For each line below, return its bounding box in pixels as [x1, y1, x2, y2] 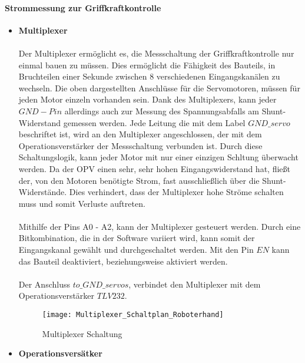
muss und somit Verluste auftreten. [18, 197, 145, 209]
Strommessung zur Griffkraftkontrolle [5, 1, 161, 14]
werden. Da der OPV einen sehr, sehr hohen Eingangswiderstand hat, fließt [18, 162, 290, 174]
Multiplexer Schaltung [42, 327, 122, 339]
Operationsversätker [18, 347, 102, 359]
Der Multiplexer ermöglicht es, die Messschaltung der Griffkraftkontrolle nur [18, 47, 294, 59]
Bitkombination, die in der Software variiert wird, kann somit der [18, 232, 255, 244]
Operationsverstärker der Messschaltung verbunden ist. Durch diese [18, 139, 263, 151]
